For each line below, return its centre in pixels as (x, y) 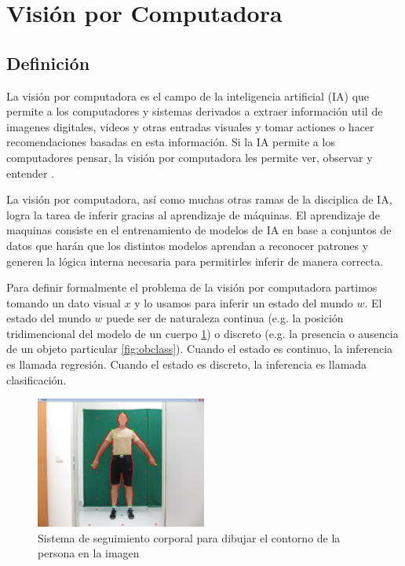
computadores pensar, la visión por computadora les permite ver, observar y (190, 157)
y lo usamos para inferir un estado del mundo (244, 302)
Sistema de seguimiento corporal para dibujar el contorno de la (189, 537)
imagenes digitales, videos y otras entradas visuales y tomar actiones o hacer (190, 126)
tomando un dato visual (64, 302)
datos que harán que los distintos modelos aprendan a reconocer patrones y (188, 245)
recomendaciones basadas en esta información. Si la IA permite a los (171, 142)
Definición (48, 62)
